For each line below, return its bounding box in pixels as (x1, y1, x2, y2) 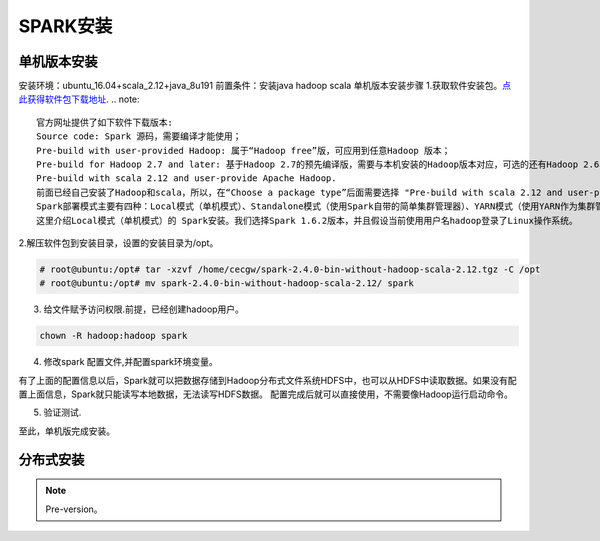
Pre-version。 (45, 503, 104, 515)
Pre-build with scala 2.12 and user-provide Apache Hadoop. (36, 173, 337, 184)
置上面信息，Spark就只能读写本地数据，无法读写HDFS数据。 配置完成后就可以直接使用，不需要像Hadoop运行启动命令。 (18, 388, 514, 400)
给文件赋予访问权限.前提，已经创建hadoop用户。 (43, 303, 245, 315)
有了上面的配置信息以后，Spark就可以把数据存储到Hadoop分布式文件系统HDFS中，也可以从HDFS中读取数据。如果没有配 (18, 374, 517, 386)
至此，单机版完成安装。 (18, 425, 115, 437)
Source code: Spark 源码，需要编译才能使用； (36, 131, 242, 142)
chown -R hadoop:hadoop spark (39, 330, 188, 342)
